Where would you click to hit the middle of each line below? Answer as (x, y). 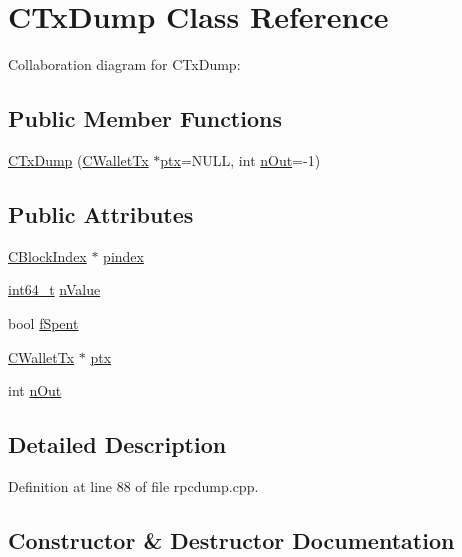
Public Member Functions (145, 118)
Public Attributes (101, 213)
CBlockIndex (47, 255)
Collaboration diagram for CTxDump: (124, 64)
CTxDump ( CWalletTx (78, 159)
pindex (123, 255)
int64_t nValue (54, 289)
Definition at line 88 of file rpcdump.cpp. (133, 485)
